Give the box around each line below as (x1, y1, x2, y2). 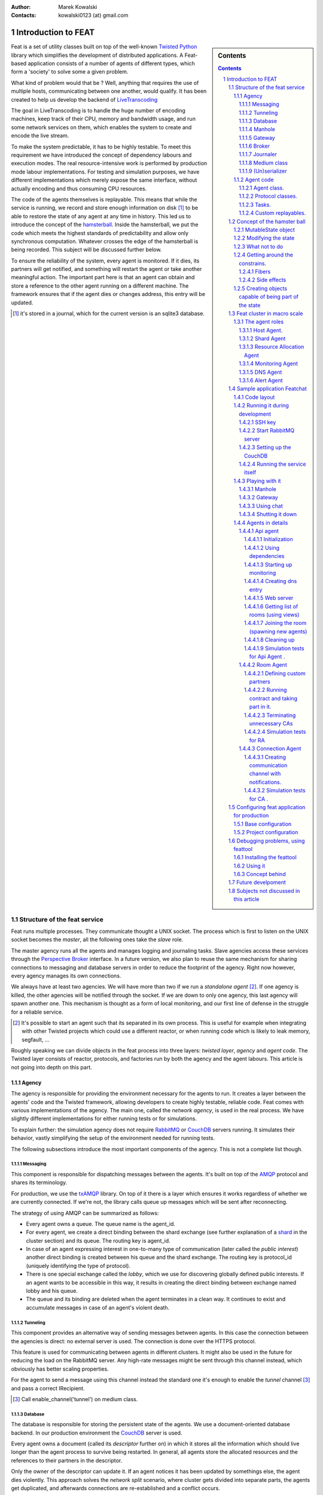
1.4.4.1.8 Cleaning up (244, 636, 295, 643)
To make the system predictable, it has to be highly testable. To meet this (11, 143, 191, 150)
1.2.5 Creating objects (233, 285, 287, 292)
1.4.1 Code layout (233, 393, 275, 401)
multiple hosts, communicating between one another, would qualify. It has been (11, 87, 207, 95)
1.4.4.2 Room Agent (239, 661, 287, 669)
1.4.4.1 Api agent (239, 527, 279, 535)
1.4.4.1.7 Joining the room (244, 620, 307, 627)
